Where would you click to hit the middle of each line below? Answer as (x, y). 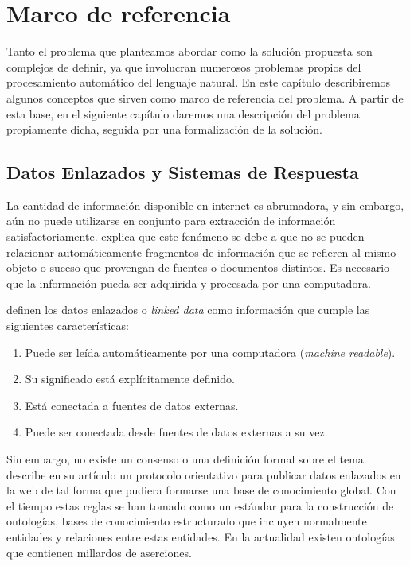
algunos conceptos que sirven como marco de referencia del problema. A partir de (205, 97)
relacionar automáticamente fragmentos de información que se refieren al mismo (201, 252)
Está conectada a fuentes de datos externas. (132, 405)
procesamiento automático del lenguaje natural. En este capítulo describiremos (199, 82)
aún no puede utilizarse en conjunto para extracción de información (171, 221)
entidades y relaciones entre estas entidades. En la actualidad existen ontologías (201, 536)
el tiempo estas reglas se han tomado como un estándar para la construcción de (200, 505)
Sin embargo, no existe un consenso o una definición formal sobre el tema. (187, 459)
